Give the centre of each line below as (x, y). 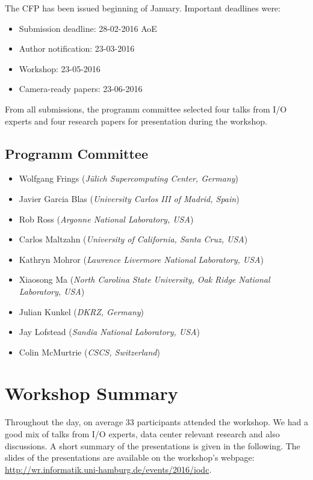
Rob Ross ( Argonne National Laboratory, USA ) (106, 219)
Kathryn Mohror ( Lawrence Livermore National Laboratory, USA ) (141, 259)
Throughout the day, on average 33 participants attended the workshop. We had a (156, 422)
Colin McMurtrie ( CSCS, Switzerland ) (89, 352)
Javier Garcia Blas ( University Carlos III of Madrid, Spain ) (129, 198)
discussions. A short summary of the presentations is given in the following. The (153, 445)
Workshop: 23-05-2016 (60, 68)
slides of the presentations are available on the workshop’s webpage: (130, 457)
